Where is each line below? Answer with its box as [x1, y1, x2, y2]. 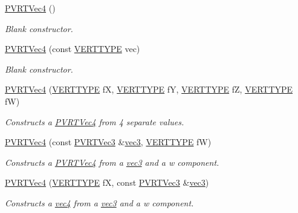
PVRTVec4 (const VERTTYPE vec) [5, 42, 140, 55]
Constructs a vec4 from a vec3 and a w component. [5, 196, 194, 209]
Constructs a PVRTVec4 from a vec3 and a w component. [5, 156, 219, 168]
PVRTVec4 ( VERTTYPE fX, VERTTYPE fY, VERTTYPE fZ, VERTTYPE [5, 83, 293, 96]
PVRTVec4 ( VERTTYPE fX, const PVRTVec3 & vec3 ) [5, 176, 209, 189]
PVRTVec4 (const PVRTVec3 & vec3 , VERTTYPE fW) [5, 136, 212, 148]
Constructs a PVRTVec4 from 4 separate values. [5, 115, 184, 128]
